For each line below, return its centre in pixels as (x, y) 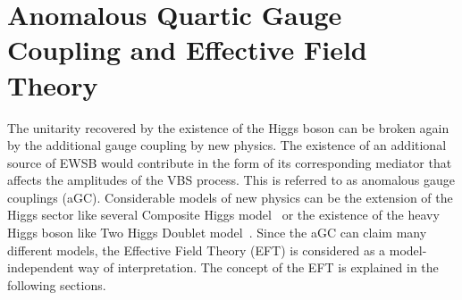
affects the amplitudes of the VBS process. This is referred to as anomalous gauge (231, 180)
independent (41, 267)
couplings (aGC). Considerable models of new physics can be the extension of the (230, 197)
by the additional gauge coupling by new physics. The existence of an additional (227, 145)
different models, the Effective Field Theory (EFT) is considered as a (197, 250)
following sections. (57, 284)
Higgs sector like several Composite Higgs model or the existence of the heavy (223, 215)
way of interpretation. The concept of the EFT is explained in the (258, 267)
